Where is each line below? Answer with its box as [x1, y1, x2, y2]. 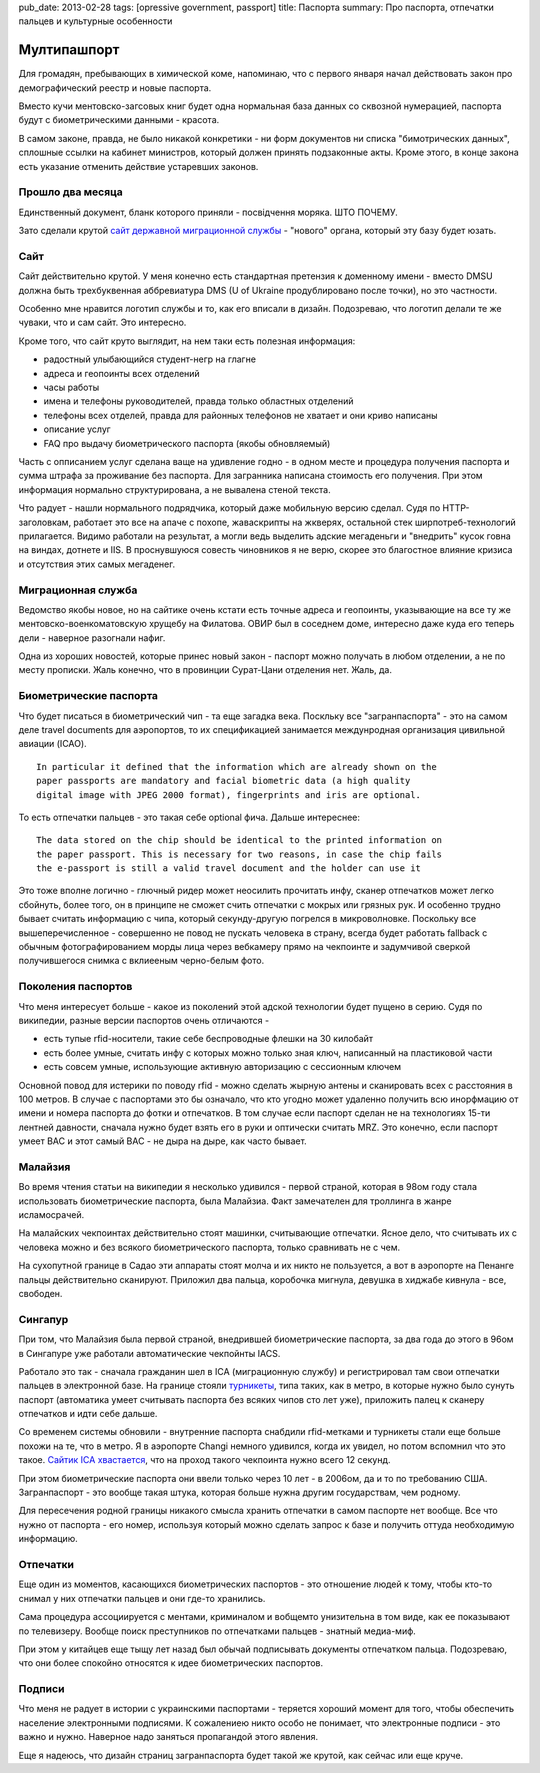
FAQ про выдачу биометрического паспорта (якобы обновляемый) [43, 437, 331, 449]
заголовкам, [18, 516, 72, 528]
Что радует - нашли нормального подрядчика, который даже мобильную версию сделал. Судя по [18, 502, 441, 514]
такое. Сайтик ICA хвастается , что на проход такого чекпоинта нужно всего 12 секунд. [18, 1454, 391, 1466]
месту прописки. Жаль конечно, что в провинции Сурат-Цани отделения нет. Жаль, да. [18, 664, 393, 676]
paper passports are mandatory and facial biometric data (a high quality [36, 775, 411, 787]
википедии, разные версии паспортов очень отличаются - [18, 1014, 270, 1026]
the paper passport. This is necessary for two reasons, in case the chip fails [36, 848, 443, 860]
